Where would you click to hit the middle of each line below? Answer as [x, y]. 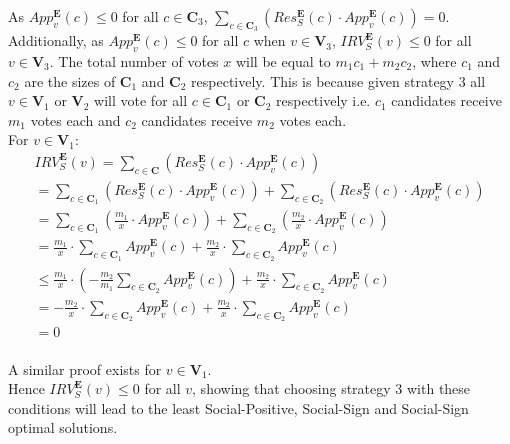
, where [434, 61]
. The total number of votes [134, 61]
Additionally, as [56, 40]
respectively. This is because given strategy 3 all [338, 80]
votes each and [75, 119]
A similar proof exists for [85, 368]
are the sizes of [70, 80]
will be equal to [283, 61]
